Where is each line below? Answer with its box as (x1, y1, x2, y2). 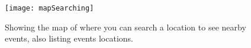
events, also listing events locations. (5, 32, 133, 44)
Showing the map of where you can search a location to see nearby (5, 20, 246, 33)
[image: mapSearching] (5, 4, 94, 12)
